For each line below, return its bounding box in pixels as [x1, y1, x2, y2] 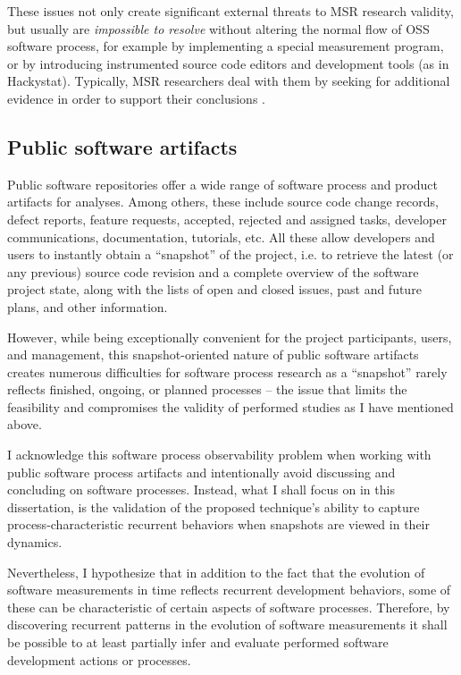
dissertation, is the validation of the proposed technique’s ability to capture [7, 497, 420, 516]
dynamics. [7, 533, 63, 552]
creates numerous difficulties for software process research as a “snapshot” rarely [7, 362, 448, 381]
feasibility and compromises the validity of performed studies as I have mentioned [7, 397, 454, 416]
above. [7, 415, 42, 434]
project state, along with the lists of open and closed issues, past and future [7, 280, 422, 299]
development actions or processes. [7, 650, 191, 669]
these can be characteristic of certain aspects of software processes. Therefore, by [7, 597, 450, 616]
